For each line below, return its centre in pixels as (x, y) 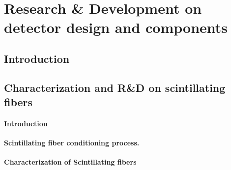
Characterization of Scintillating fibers (70, 162)
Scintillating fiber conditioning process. (72, 143)
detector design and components (116, 27)
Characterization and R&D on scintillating (115, 87)
